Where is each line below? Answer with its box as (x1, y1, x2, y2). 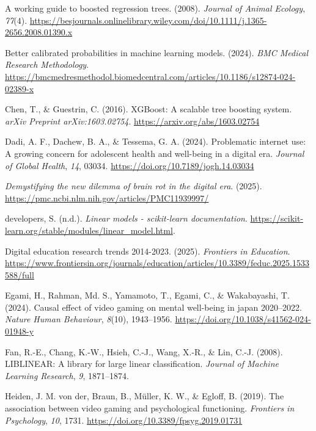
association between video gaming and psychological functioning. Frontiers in (5, 402, 295, 415)
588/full (5, 268, 34, 281)
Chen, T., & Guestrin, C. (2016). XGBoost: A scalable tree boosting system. (5, 103, 292, 115)
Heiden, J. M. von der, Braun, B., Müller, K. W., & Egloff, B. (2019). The (5, 389, 284, 402)
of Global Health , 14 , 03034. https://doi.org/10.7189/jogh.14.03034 (5, 159, 254, 172)
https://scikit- (250, 212, 304, 225)
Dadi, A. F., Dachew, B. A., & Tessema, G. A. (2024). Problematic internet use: (5, 135, 306, 148)
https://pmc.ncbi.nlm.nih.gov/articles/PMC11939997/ (5, 191, 209, 204)
